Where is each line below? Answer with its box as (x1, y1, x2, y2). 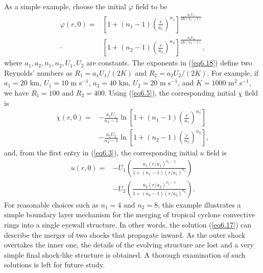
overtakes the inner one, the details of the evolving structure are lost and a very (4, 239, 254, 250)
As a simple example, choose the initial (4, 1, 126, 11)
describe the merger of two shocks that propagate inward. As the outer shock (4, 229, 246, 240)
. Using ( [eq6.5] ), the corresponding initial (104, 87, 236, 98)
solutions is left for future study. (4, 259, 105, 270)
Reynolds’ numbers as (4, 67, 73, 78)
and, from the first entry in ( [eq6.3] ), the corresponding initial (4, 147, 198, 158)
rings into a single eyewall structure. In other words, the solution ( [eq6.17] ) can (4, 219, 251, 230)
